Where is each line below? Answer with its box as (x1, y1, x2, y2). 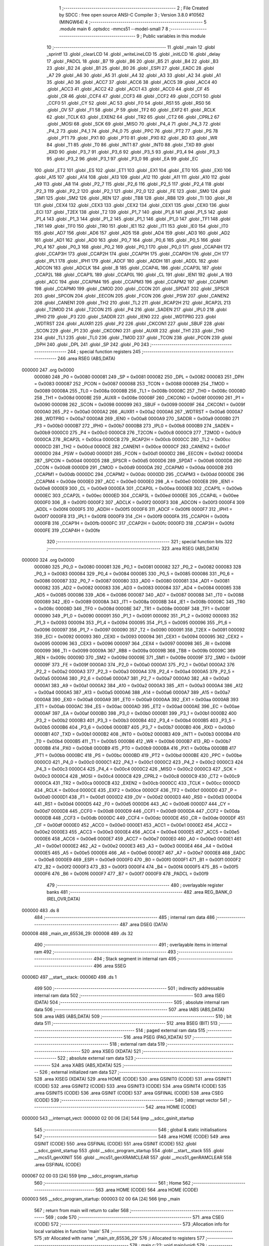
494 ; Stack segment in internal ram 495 (93, 956, 177, 962)
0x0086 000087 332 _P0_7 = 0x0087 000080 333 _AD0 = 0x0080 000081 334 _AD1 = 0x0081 (34, 578, 230, 584)
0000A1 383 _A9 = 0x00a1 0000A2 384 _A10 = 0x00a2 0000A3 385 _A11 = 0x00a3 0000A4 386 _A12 (34, 682, 243, 688)
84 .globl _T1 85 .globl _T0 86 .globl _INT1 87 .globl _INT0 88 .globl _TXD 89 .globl (46, 142, 214, 148)
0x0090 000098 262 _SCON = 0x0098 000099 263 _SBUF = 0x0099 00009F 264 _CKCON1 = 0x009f (34, 402, 246, 408)
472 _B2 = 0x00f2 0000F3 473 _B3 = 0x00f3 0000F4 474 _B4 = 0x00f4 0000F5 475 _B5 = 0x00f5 (34, 864, 239, 870)
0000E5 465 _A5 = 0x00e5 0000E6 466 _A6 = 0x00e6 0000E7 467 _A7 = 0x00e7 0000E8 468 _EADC (34, 850, 246, 856)
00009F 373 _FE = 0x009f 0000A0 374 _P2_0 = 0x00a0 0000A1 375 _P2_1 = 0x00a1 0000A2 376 (34, 661, 235, 667)
